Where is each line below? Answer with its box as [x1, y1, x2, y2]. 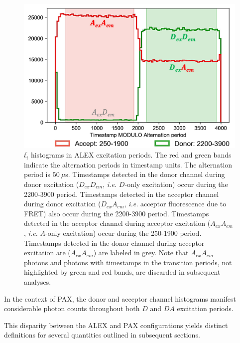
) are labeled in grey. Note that [93, 247, 189, 258]
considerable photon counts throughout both [4, 303, 140, 314]
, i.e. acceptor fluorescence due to [124, 198, 227, 209]
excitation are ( [24, 247, 71, 258]
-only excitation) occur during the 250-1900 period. [45, 227, 202, 238]
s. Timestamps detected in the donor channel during [65, 169, 225, 179]
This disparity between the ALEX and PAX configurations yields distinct [4, 320, 228, 330]
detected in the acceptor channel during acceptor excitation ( [24, 218, 211, 228]
